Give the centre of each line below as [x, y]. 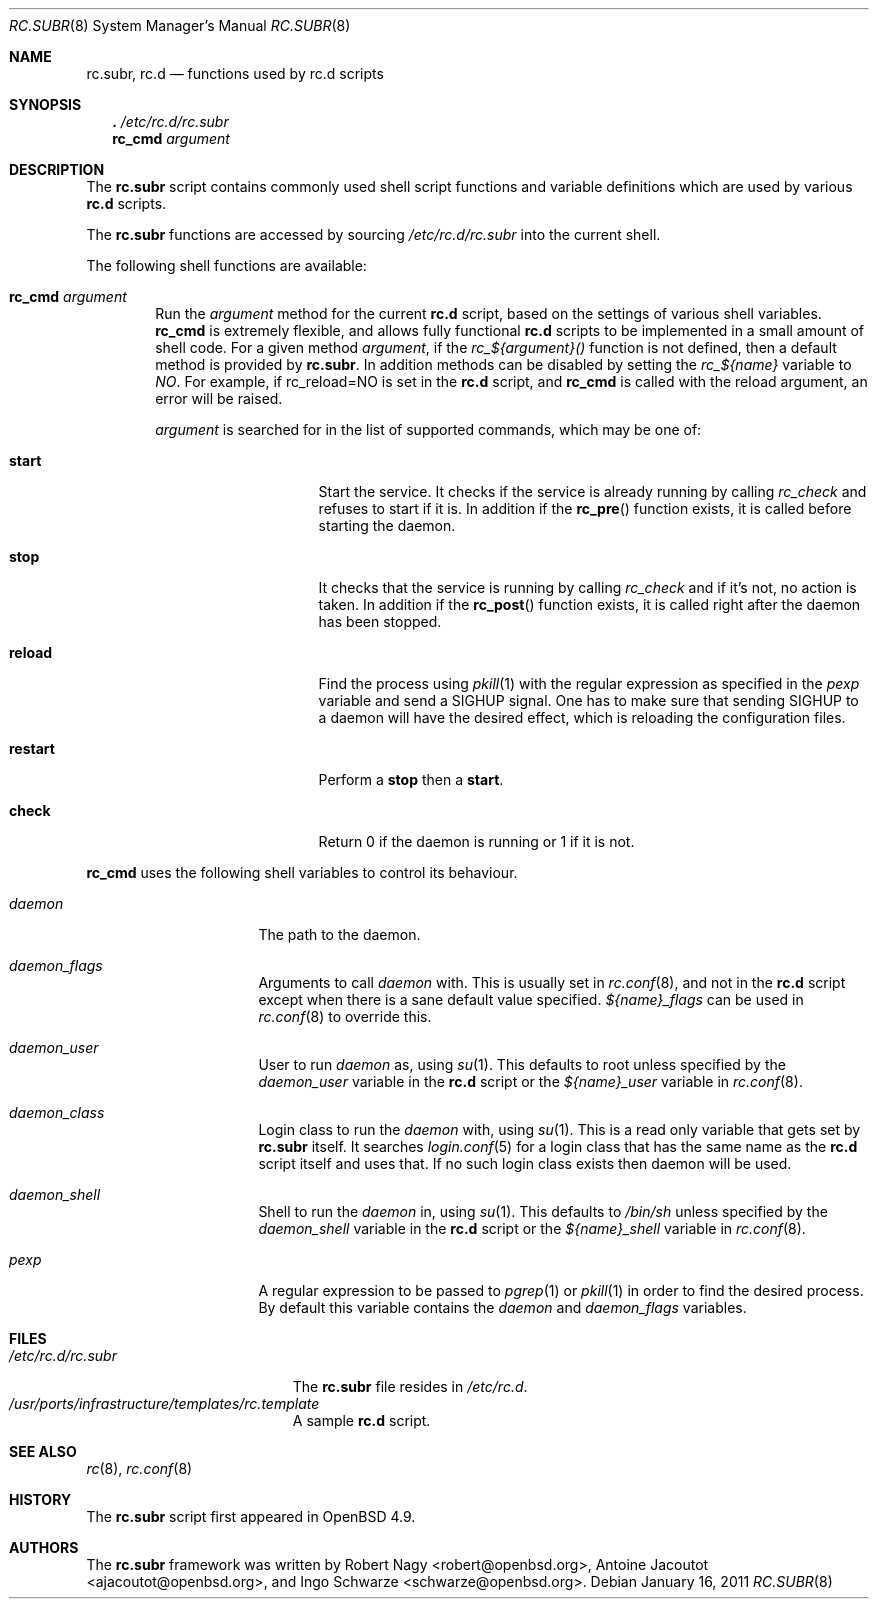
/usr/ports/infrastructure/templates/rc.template [164, 1403]
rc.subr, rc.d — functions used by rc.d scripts [235, 73]
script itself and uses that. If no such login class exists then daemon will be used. [525, 1163]
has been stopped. [380, 621]
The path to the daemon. [339, 934]
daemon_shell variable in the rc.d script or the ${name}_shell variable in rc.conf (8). [532, 1228]
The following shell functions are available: [226, 265]
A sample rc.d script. [361, 1420]
